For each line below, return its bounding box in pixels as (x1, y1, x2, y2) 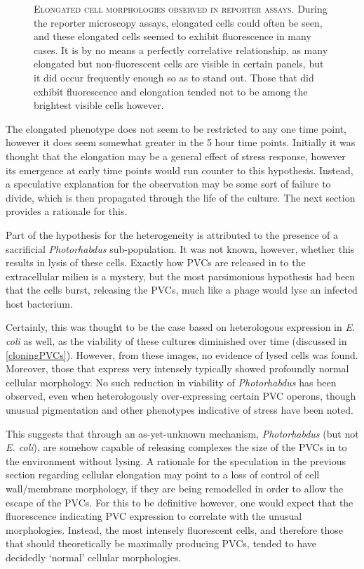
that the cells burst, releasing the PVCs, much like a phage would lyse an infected (6, 282, 358, 297)
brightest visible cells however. (34, 98, 164, 112)
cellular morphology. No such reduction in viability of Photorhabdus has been (6, 374, 337, 389)
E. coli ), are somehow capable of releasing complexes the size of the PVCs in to (6, 440, 347, 454)
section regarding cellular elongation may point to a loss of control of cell (6, 467, 320, 482)
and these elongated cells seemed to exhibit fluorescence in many (34, 29, 311, 44)
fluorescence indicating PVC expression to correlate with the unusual (6, 509, 302, 523)
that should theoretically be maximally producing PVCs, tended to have (6, 536, 317, 551)
